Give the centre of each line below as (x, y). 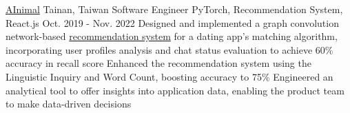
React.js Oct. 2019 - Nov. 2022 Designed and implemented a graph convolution (172, 22)
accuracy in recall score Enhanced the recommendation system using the (158, 63)
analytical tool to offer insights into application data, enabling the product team (175, 90)
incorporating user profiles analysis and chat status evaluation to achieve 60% (169, 49)
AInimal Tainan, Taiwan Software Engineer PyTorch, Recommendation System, (174, 9)
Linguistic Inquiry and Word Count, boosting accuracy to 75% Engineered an (169, 76)
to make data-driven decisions (69, 104)
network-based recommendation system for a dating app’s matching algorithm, (172, 36)
